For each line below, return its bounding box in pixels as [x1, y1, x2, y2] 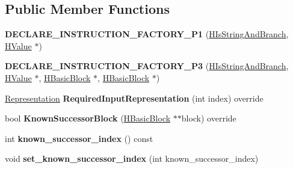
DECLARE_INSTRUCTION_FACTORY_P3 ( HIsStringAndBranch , [5, 60, 289, 72]
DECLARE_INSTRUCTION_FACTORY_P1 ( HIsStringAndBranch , [5, 28, 289, 40]
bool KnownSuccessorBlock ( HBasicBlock [5, 112, 171, 124]
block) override [181, 112, 236, 124]
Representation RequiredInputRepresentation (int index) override [5, 91, 264, 104]
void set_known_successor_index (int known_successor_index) [5, 152, 259, 165]
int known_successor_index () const [5, 132, 153, 144]
